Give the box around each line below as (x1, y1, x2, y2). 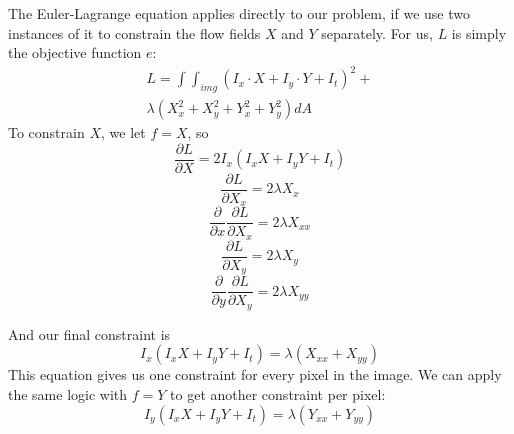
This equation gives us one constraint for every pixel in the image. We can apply (8, 364, 502, 385)
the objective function (8, 42, 142, 63)
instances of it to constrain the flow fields (8, 22, 261, 43)
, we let (101, 122, 146, 143)
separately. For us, (321, 22, 433, 43)
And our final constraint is (8, 323, 171, 344)
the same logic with (8, 384, 128, 405)
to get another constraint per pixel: (170, 384, 386, 405)
